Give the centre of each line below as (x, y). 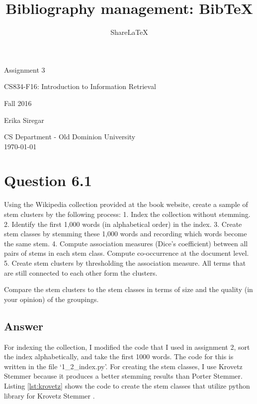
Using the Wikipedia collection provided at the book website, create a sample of (126, 204)
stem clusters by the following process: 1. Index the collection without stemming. (127, 214)
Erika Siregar (24, 120)
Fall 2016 (18, 103)
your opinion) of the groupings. (51, 299)
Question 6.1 (48, 180)
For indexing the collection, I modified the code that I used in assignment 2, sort (127, 347)
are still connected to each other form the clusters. (81, 272)
